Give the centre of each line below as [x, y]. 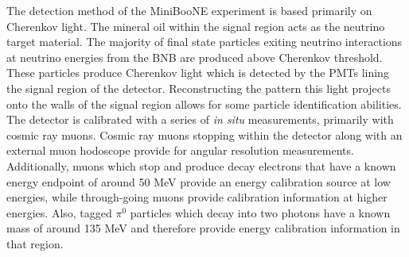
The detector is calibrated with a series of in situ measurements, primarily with [200, 119]
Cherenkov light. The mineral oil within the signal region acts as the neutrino [196, 26]
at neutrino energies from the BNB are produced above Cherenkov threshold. [195, 57]
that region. [35, 243]
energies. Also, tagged [59, 212]
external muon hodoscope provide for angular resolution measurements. [180, 150]
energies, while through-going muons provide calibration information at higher [197, 197]
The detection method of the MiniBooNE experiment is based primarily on [189, 10]
